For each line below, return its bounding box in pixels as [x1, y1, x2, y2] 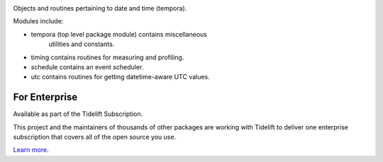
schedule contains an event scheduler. [30, 62, 144, 71]
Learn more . [13, 146, 49, 154]
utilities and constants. [48, 40, 115, 49]
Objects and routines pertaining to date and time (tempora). [13, 4, 187, 12]
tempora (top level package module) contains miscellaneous [30, 30, 207, 38]
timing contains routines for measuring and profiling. [30, 53, 184, 62]
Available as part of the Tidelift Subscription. [13, 110, 143, 118]
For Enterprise [13, 91, 78, 103]
